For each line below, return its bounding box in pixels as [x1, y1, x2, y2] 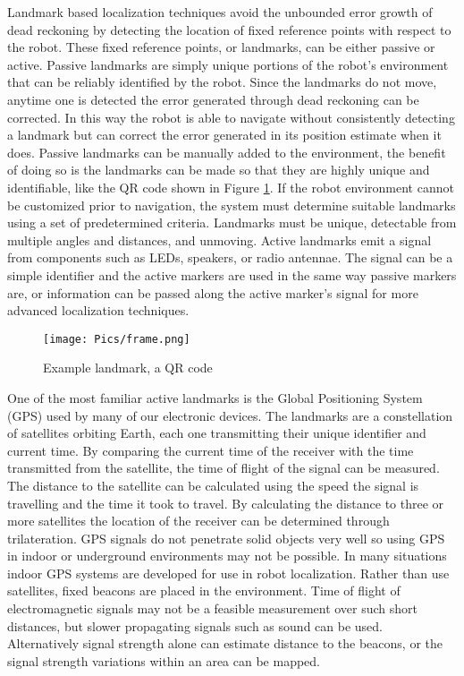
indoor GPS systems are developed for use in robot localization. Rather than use [7, 563, 450, 582]
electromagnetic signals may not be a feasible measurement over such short [7, 599, 418, 618]
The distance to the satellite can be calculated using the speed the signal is [7, 475, 419, 494]
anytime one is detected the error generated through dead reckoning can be [7, 90, 419, 108]
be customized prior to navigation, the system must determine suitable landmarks [7, 195, 456, 214]
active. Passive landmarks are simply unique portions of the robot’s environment [7, 55, 449, 73]
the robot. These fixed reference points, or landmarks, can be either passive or [7, 38, 435, 56]
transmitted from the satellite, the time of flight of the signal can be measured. [7, 458, 440, 477]
